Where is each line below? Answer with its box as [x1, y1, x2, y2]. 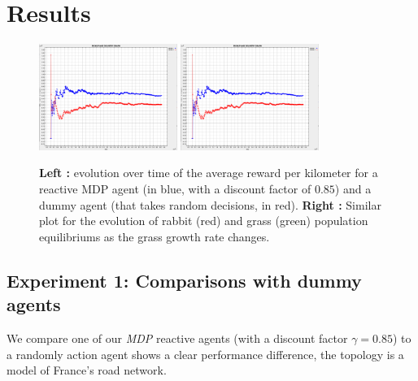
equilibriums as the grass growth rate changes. [39, 227, 270, 245]
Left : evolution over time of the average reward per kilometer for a [39, 164, 378, 181]
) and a [334, 180, 372, 197]
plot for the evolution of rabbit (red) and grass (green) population [39, 212, 368, 229]
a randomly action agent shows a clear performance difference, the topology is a [7, 345, 404, 362]
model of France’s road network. [7, 362, 167, 379]
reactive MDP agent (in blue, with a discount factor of [39, 180, 311, 197]
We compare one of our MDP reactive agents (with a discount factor [7, 329, 348, 346]
